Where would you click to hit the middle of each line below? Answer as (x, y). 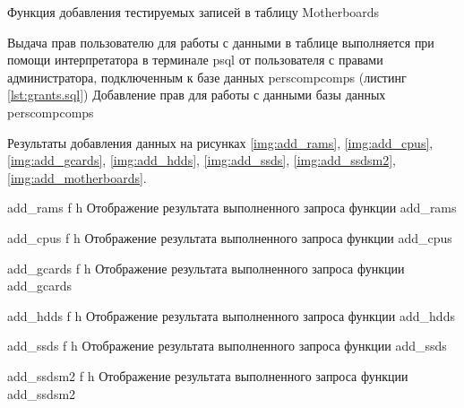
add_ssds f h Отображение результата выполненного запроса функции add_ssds (227, 346)
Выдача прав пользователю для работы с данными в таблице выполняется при (221, 42)
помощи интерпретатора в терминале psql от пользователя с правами (195, 60)
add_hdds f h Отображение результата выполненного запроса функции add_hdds (231, 315)
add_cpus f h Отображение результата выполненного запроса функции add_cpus (230, 237)
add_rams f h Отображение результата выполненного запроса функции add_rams (232, 208)
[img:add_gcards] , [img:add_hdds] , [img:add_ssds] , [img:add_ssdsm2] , (202, 160)
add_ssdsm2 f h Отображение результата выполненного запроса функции (208, 375)
